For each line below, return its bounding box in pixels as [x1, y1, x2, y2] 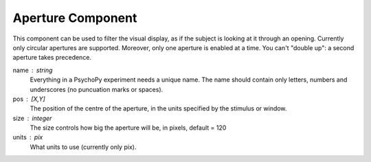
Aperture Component [12, 10, 137, 25]
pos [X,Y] [12, 95, 46, 103]
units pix [12, 133, 43, 141]
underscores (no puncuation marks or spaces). [30, 85, 164, 93]
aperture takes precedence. [12, 54, 92, 62]
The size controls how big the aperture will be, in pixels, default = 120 [30, 124, 227, 132]
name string [12, 66, 53, 74]
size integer [12, 114, 52, 122]
